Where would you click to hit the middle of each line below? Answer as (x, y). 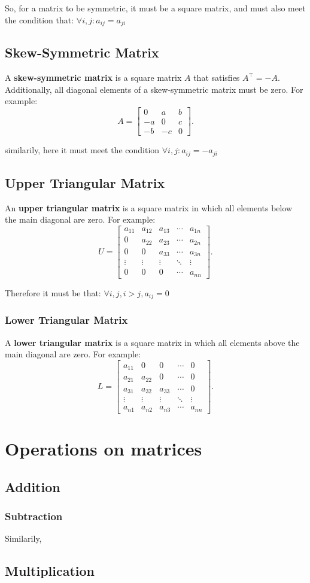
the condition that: (39, 19)
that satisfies (217, 78)
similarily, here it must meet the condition (82, 150)
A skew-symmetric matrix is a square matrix (93, 78)
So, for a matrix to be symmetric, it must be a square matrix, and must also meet (155, 8)
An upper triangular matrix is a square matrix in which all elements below (149, 207)
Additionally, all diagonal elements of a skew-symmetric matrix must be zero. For (154, 89)
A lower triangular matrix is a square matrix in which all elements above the (152, 342)
